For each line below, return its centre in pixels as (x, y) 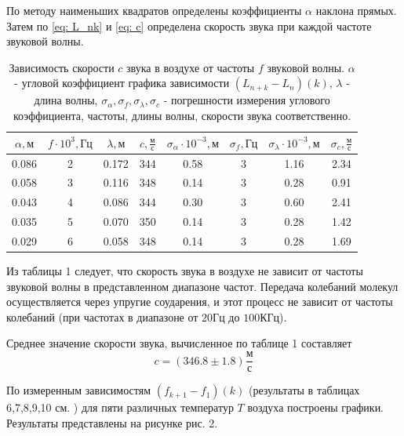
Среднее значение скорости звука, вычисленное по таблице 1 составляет (179, 343)
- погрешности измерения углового (247, 100)
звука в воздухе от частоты (191, 67)
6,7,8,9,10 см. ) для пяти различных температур (120, 407)
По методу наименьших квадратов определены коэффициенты (154, 10)
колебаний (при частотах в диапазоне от (102, 316)
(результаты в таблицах (304, 390)
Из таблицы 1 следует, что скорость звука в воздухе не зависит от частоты (185, 271)
